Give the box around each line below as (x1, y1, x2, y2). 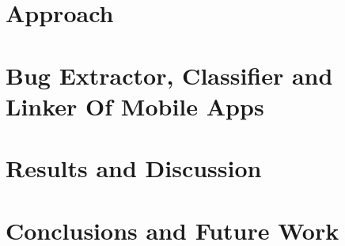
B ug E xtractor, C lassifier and (6, 59, 333, 91)
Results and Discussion (6, 152, 262, 184)
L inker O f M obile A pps (6, 89, 264, 122)
